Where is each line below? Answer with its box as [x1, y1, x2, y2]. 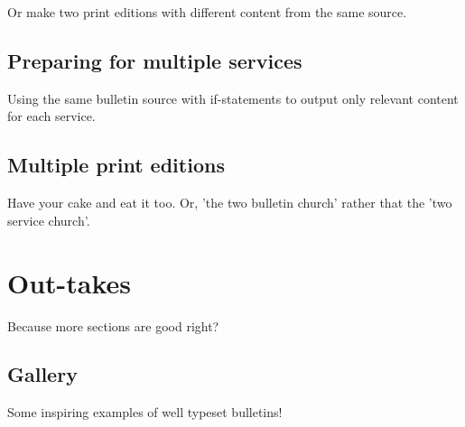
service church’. [7, 210, 90, 229]
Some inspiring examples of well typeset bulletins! [7, 403, 283, 422]
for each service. [7, 107, 96, 125]
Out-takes [7, 264, 132, 301]
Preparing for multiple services [7, 46, 302, 74]
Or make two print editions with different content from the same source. [7, 3, 407, 21]
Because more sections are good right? [7, 316, 219, 335]
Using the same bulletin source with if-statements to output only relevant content [7, 88, 459, 107]
